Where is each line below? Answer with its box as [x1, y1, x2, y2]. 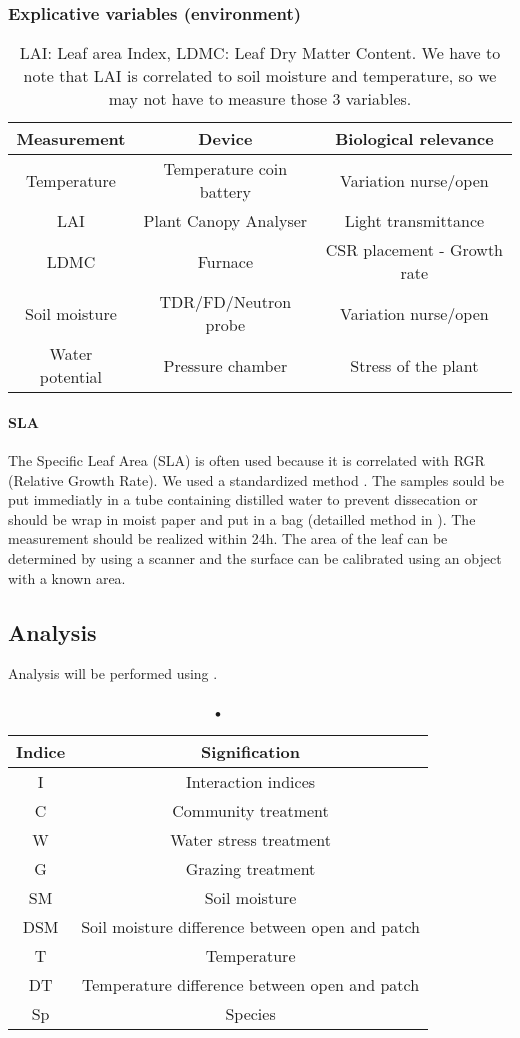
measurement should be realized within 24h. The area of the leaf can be [8, 528, 448, 549]
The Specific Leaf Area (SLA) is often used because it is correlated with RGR [8, 450, 485, 471]
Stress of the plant [350, 353, 479, 377]
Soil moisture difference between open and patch [81, 914, 420, 938]
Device [198, 127, 253, 151]
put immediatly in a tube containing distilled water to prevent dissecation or [8, 489, 478, 510]
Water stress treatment [170, 827, 331, 851]
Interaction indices [186, 769, 316, 793]
